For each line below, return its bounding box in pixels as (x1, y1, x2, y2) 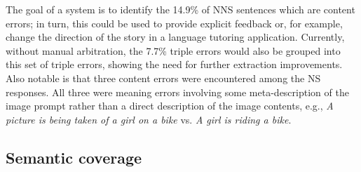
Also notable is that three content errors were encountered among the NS (6, 70, 321, 85)
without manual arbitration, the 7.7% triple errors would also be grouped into (6, 43, 341, 58)
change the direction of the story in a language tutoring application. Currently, (6, 29, 345, 44)
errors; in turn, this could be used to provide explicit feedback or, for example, (6, 15, 343, 30)
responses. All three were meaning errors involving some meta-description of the (6, 84, 349, 99)
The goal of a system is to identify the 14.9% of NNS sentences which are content (6, 2, 355, 16)
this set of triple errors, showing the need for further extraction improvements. (6, 57, 343, 72)
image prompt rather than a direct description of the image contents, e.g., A (6, 98, 334, 113)
